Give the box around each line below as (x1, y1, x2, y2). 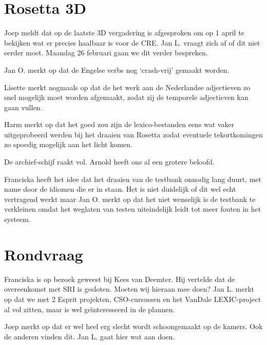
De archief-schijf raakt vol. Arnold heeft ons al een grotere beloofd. (4, 156, 215, 167)
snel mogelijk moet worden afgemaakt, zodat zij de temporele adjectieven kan (4, 92, 249, 103)
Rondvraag (4, 243, 83, 265)
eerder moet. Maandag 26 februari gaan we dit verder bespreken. (4, 47, 208, 58)
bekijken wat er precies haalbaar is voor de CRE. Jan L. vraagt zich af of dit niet (4, 37, 260, 48)
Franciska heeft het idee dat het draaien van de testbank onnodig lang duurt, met (4, 173, 262, 184)
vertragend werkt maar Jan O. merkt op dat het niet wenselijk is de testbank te (4, 193, 256, 204)
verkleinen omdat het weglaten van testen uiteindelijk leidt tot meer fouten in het (4, 204, 261, 214)
